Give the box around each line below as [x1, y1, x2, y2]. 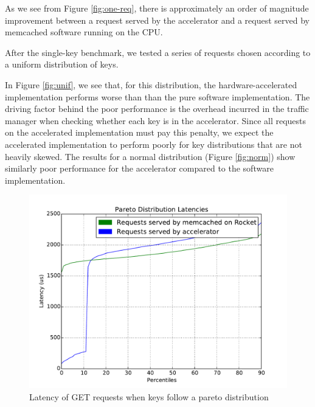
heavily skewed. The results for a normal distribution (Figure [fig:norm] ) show [5, 150, 296, 162]
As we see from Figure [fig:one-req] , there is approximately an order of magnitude [5, 2, 309, 14]
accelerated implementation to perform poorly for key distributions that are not [5, 137, 302, 150]
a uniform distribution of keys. [5, 58, 119, 71]
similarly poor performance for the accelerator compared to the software [5, 162, 274, 175]
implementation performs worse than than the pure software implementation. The [5, 90, 310, 103]
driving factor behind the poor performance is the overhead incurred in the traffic [5, 102, 309, 115]
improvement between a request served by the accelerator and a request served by [5, 13, 310, 26]
